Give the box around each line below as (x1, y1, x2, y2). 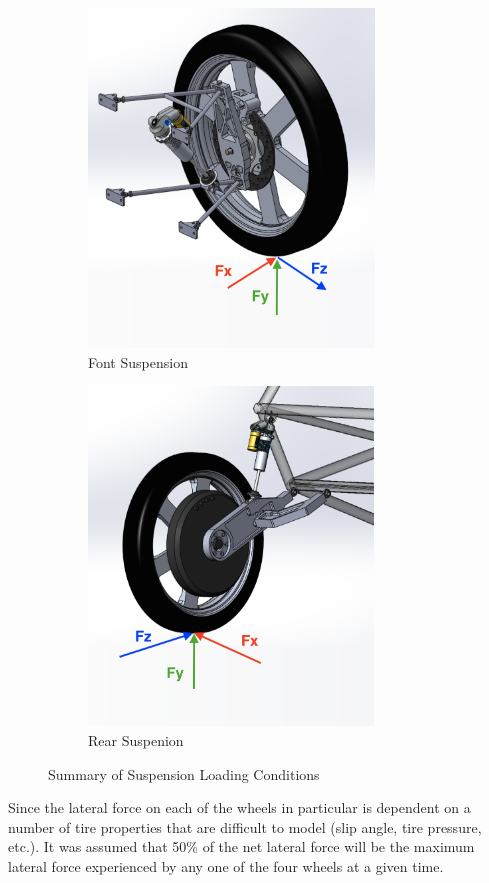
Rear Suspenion (88, 730, 184, 751)
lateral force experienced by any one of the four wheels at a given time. (8, 856, 444, 877)
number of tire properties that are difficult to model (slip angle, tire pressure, (8, 816, 482, 837)
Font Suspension (88, 351, 188, 372)
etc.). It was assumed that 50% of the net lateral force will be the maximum (8, 836, 475, 857)
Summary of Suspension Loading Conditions (48, 763, 320, 784)
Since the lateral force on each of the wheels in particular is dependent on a (8, 797, 471, 818)
